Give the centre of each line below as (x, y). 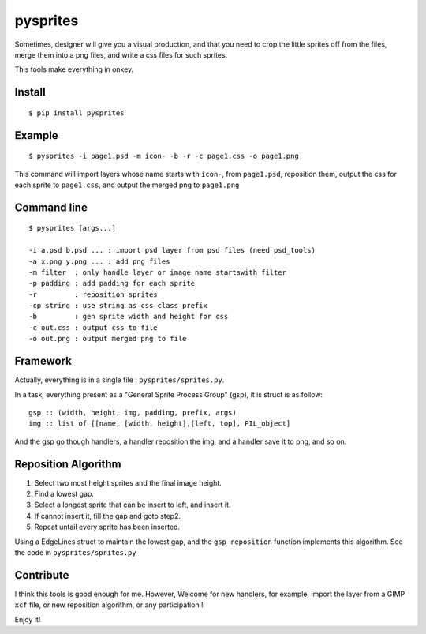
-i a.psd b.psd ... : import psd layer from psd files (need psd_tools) (172, 250)
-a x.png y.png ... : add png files (99, 261)
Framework (43, 361)
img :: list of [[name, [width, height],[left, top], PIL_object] (160, 424)
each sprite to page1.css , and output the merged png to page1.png (127, 185)
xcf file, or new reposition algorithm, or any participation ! (109, 605)
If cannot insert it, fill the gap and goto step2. (108, 516)
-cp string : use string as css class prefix (118, 306)
